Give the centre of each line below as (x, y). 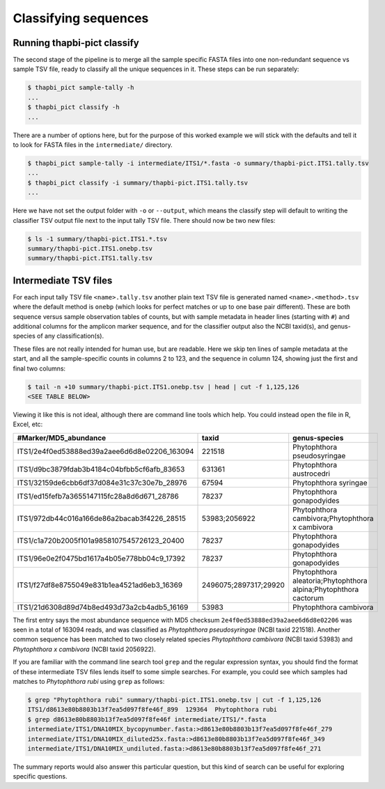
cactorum (308, 597)
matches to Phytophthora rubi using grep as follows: (89, 681)
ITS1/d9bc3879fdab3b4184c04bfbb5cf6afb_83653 (101, 469)
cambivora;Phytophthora (333, 518)
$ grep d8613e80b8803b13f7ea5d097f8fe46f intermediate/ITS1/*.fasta (147, 719)
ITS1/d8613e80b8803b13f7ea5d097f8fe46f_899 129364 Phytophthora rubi (152, 710)
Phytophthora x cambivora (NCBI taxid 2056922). (84, 649)
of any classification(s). (71, 336)
